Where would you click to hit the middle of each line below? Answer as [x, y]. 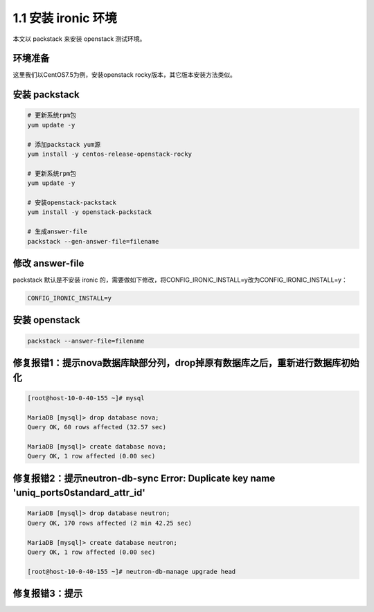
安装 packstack [46, 94]
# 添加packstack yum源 [64, 144]
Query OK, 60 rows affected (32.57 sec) [97, 427]
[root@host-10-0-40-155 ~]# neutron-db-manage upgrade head [132, 571]
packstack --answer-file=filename [86, 341]
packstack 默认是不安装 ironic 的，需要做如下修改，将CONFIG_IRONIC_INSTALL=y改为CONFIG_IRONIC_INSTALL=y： [180, 280]
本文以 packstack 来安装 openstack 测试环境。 [79, 39]
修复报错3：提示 [48, 594]
